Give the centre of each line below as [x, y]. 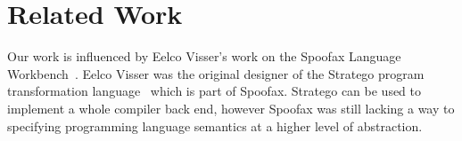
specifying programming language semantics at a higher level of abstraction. [215, 125]
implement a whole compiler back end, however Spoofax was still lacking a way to [231, 108]
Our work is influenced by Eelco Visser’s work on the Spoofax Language [204, 56]
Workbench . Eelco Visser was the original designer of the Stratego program [216, 73]
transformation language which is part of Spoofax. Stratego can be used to [214, 91]
